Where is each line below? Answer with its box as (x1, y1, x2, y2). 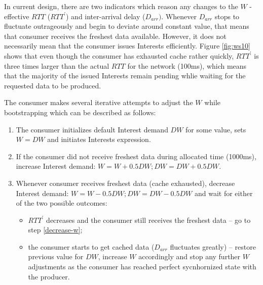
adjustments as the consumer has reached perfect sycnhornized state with (28, 261, 256, 272)
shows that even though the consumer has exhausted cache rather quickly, (4, 50, 234, 61)
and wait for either (194, 187, 253, 198)
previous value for (28, 251, 84, 262)
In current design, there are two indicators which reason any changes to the (4, 1, 238, 11)
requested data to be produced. (4, 80, 101, 90)
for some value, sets (185, 124, 246, 134)
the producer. (28, 271, 70, 281)
